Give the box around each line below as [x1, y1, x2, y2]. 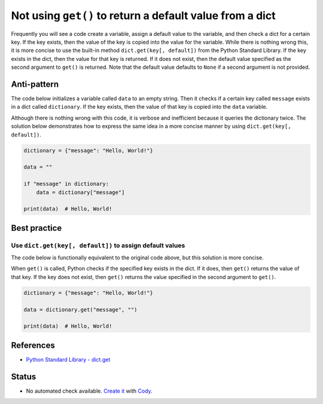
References [11, 340, 55, 350]
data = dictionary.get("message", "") [23, 306, 138, 313]
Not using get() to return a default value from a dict [11, 9, 276, 22]
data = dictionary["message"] [36, 189, 125, 195]
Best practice [11, 223, 62, 233]
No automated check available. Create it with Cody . [26, 387, 153, 394]
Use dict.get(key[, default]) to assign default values [11, 241, 185, 249]
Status [11, 371, 36, 382]
